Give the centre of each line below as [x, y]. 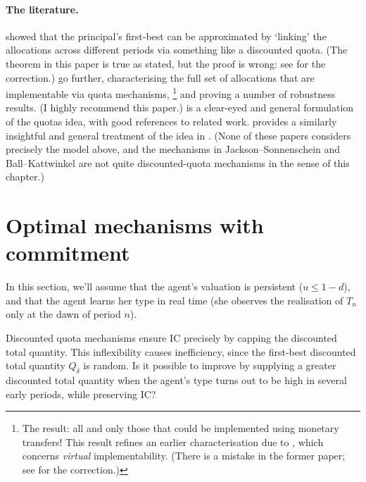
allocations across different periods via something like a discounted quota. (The [177, 50]
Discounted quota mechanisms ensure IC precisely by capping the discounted [171, 338]
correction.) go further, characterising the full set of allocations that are [160, 77]
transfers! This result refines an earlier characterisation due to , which [173, 441]
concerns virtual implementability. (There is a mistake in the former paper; [184, 456]
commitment [68, 253]
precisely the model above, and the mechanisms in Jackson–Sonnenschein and [173, 149]
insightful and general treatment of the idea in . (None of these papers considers [178, 135]
